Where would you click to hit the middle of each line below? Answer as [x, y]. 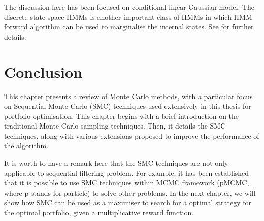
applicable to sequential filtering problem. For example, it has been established [127, 172]
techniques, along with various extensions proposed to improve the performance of [132, 135]
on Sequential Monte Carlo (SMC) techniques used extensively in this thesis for [128, 106]
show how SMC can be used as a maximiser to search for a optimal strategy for [128, 202]
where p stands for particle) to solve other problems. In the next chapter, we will [130, 192]
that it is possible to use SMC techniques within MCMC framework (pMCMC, [127, 183]
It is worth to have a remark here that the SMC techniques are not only [116, 163]
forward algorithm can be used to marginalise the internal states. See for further [129, 27]
